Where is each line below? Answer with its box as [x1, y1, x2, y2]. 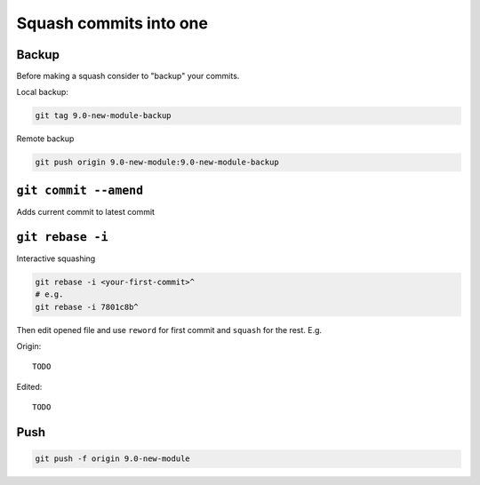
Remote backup [16, 133, 75, 144]
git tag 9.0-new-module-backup [35, 111, 172, 121]
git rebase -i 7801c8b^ [35, 302, 140, 312]
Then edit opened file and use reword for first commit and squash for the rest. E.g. [16, 324, 323, 335]
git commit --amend [16, 183, 144, 197]
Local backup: [16, 87, 68, 98]
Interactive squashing [16, 253, 96, 264]
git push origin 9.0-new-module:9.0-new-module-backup [35, 157, 279, 168]
